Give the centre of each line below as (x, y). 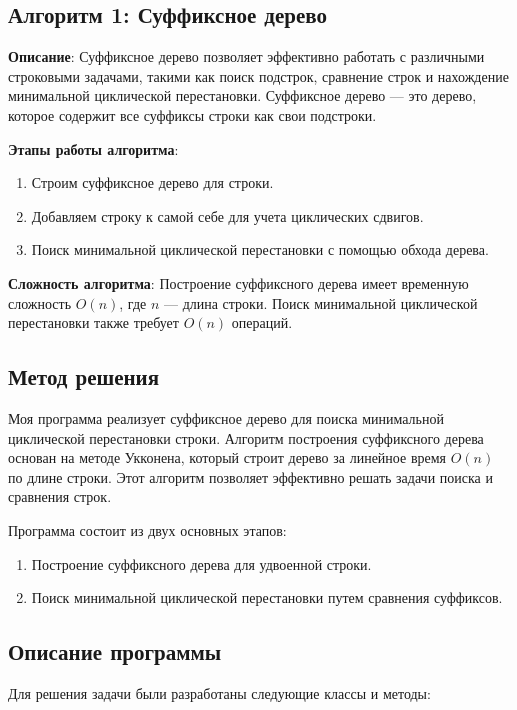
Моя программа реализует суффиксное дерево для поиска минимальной (226, 417)
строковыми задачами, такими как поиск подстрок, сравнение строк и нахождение (258, 75)
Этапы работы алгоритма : (93, 148)
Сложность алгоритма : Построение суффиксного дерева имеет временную (238, 282)
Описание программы (115, 651)
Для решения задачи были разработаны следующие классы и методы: (219, 692)
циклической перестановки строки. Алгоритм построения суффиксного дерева (246, 437)
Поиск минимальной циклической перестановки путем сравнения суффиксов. (267, 597)
